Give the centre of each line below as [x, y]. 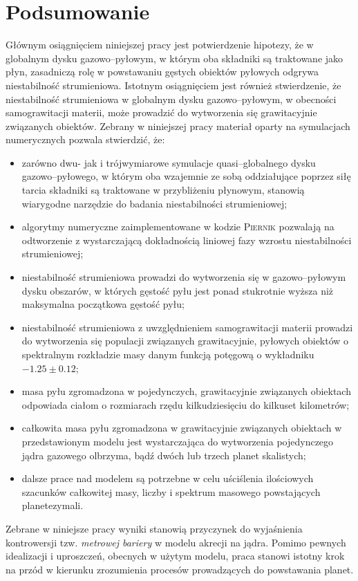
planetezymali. [53, 505]
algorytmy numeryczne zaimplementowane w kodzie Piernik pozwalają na [178, 227]
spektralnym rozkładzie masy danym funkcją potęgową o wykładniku [168, 354]
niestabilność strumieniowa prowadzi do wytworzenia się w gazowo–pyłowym [184, 277]
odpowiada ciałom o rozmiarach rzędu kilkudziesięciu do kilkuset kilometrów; [186, 404]
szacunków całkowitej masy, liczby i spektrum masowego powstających [171, 491]
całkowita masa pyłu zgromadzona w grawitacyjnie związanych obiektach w [182, 428]
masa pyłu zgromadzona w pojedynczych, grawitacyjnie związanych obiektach [186, 391]
